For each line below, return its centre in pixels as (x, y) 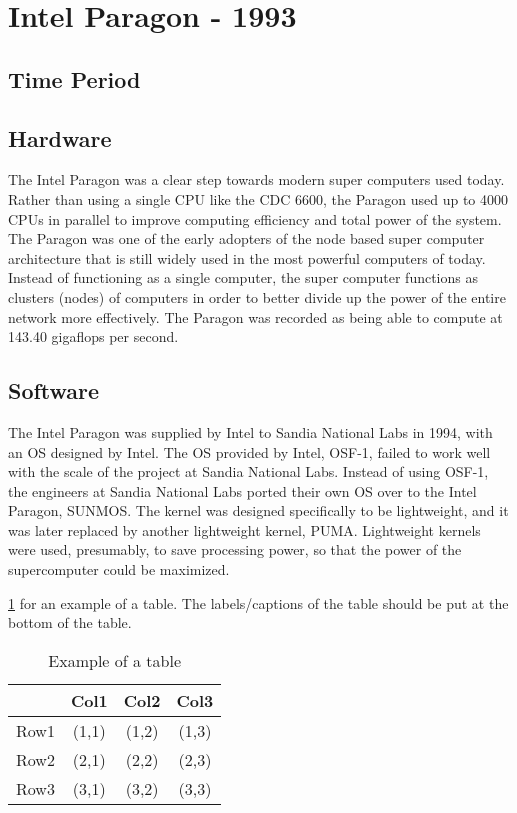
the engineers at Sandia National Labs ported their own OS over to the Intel (242, 490)
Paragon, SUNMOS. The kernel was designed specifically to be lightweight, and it (258, 510)
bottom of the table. (70, 622)
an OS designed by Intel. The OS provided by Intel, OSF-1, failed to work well (249, 451)
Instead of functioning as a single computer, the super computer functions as (243, 277)
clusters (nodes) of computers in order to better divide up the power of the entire (257, 296)
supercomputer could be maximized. (119, 569)
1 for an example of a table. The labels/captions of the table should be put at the (258, 602)
